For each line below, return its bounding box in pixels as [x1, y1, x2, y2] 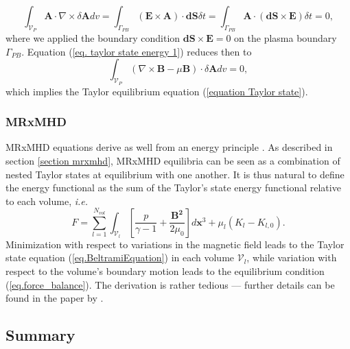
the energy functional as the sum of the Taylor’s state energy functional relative [5, 180, 341, 195]
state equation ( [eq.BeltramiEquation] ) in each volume [5, 250, 235, 265]
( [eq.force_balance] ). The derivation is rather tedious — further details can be [5, 277, 335, 291]
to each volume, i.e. [5, 193, 89, 208]
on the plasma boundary [234, 31, 337, 45]
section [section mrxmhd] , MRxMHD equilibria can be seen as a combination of [5, 154, 340, 167]
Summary [5, 324, 75, 346]
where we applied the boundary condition [5, 31, 180, 45]
